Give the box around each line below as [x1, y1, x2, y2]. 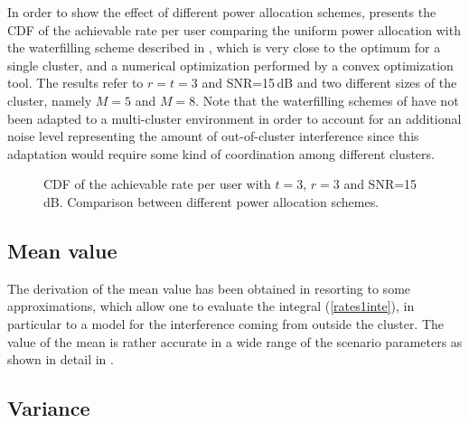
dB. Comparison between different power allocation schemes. [43, 192, 380, 211]
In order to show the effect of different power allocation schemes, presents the [7, 3, 436, 21]
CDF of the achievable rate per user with [43, 174, 271, 193]
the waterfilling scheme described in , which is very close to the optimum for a [7, 38, 441, 57]
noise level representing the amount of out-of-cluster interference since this [7, 127, 419, 146]
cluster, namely [7, 90, 92, 109]
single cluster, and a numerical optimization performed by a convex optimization [7, 55, 454, 74]
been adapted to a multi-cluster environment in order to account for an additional [7, 108, 462, 127]
